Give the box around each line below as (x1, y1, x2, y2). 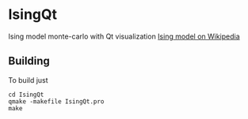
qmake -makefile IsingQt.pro (8, 97, 105, 106)
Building (8, 54, 50, 68)
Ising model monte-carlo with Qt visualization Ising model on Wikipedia (8, 32, 240, 41)
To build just (8, 75, 49, 84)
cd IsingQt (8, 91, 44, 99)
